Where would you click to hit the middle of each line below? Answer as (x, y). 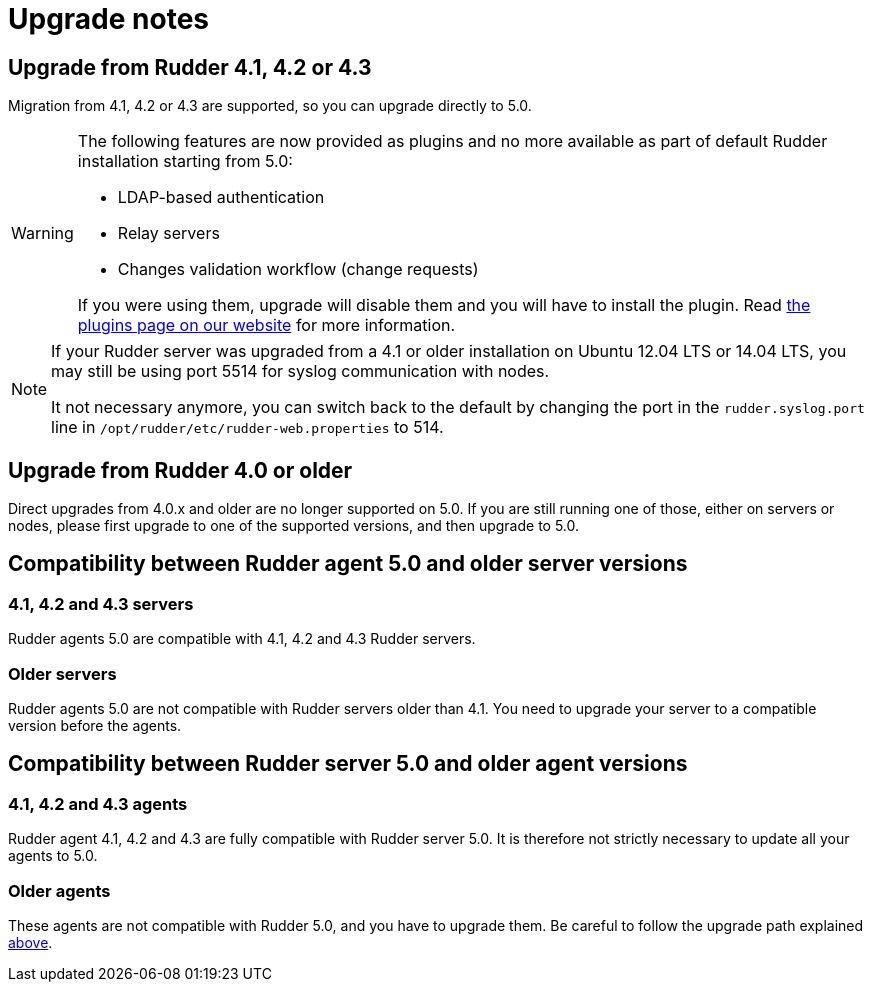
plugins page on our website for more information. (266, 325)
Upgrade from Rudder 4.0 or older (180, 470)
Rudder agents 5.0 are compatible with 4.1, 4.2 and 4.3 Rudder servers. (242, 639)
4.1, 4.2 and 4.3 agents (98, 803)
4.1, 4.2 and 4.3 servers (101, 603)
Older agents (59, 890)
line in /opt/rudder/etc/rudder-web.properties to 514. (247, 427)
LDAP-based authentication (221, 197)
